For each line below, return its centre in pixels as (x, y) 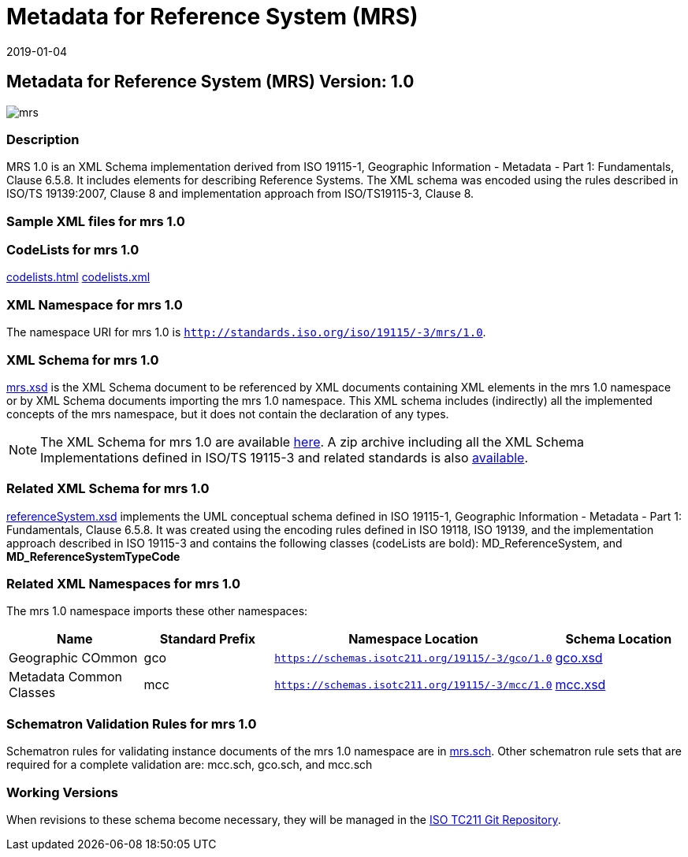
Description (43, 139)
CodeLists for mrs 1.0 (73, 250)
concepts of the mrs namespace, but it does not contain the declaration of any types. (228, 414)
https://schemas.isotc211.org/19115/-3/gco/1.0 (413, 658)
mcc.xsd (580, 685)
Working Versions (63, 792)
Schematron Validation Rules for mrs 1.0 (132, 723)
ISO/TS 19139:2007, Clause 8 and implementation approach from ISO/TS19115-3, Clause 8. (240, 194)
